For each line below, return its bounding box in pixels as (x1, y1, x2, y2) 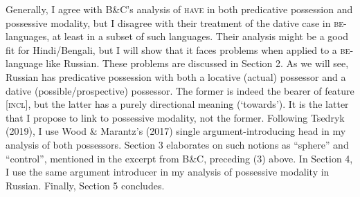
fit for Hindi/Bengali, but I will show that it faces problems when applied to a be (6, 42, 350, 57)
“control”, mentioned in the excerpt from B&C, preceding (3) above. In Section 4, (6, 151, 353, 165)
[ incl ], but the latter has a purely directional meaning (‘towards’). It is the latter (6, 97, 349, 111)
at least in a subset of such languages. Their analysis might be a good (52, 29, 348, 44)
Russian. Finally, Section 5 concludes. (6, 178, 165, 192)
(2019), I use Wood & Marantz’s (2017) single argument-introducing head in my (6, 124, 346, 138)
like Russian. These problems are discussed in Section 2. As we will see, (46, 56, 349, 71)
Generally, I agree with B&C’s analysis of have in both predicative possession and (6, 2, 353, 16)
